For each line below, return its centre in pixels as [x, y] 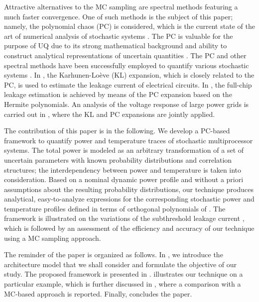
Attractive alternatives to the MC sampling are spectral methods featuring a [121, 6]
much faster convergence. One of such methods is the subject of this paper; [119, 16]
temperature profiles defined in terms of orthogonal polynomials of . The [115, 208]
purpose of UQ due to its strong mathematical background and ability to [116, 46]
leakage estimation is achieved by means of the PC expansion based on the [118, 94]
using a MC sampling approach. [53, 238]
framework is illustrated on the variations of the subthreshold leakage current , [124, 218]
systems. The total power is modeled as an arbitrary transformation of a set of [124, 150]
